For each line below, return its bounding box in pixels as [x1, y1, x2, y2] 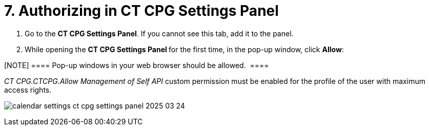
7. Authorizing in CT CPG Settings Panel [4, 2, 279, 19]
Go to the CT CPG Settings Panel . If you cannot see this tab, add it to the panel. [25, 29, 294, 38]
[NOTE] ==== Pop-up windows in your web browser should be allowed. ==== [4, 60, 269, 70]
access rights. [4, 85, 52, 94]
